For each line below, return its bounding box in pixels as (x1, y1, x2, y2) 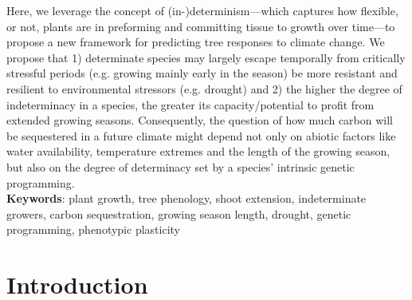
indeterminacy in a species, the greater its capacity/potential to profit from (6, 96, 375, 112)
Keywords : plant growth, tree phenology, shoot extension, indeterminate (6, 190, 367, 207)
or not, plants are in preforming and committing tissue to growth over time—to (6, 18, 395, 34)
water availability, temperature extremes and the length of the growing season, (6, 143, 390, 160)
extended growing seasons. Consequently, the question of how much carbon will (6, 112, 394, 128)
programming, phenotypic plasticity (6, 221, 180, 238)
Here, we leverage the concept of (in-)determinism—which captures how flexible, (6, 2, 398, 18)
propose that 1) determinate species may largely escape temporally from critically (6, 49, 406, 65)
